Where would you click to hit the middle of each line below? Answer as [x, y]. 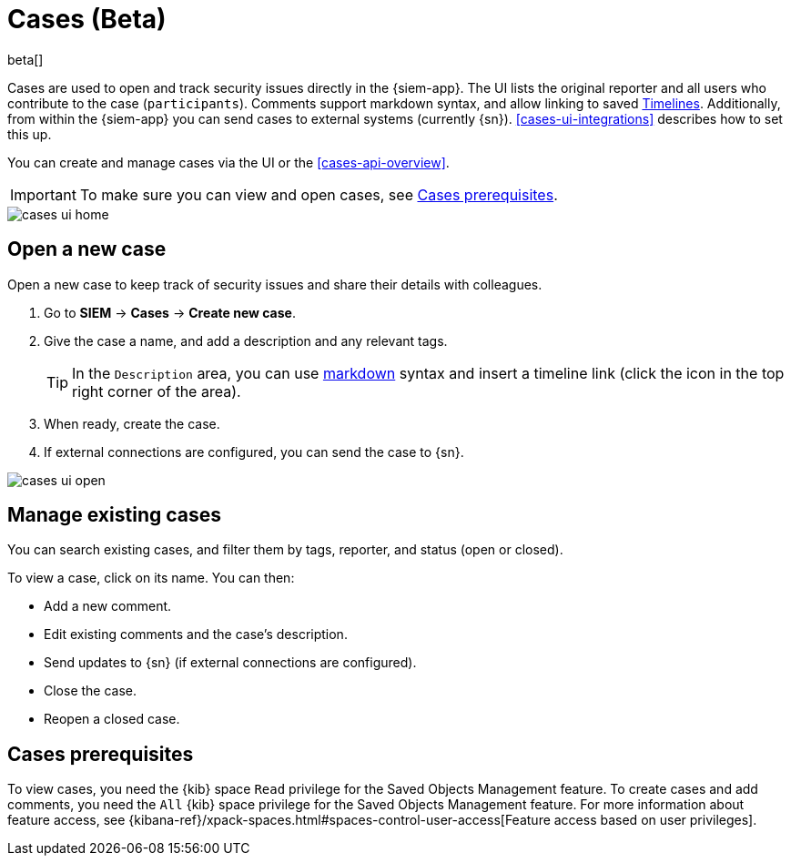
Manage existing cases [114, 515]
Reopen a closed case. [112, 719]
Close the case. [91, 691]
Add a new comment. [108, 606]
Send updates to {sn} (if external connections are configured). [230, 663]
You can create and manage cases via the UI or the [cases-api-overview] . [228, 162]
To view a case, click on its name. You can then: [151, 578]
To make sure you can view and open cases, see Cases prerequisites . [319, 194]
